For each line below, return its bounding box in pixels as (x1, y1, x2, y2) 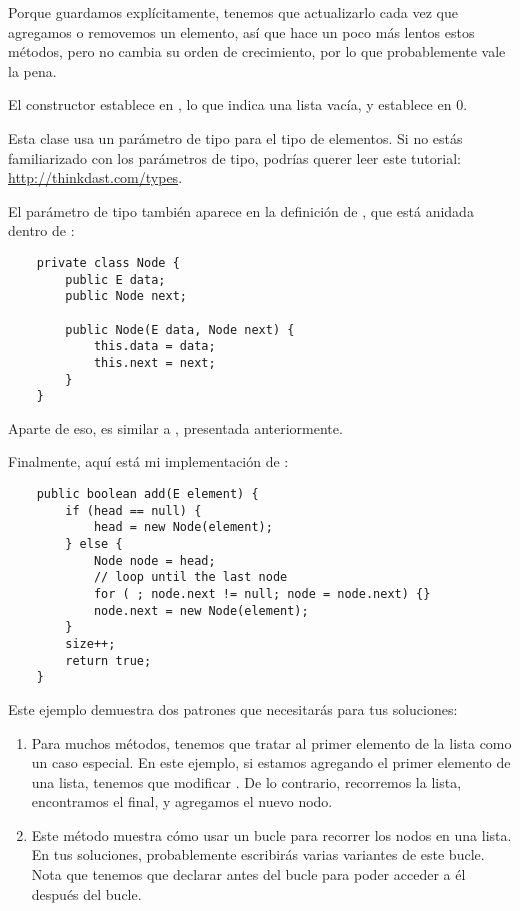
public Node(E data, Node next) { (65, 322, 295, 337)
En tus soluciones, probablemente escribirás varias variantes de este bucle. (31, 844, 485, 865)
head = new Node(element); (93, 520, 273, 535)
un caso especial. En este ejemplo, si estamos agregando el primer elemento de (31, 752, 511, 773)
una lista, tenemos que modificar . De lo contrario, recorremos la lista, (31, 771, 462, 792)
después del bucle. (31, 883, 142, 904)
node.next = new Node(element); (93, 603, 309, 618)
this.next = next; (93, 355, 216, 370)
